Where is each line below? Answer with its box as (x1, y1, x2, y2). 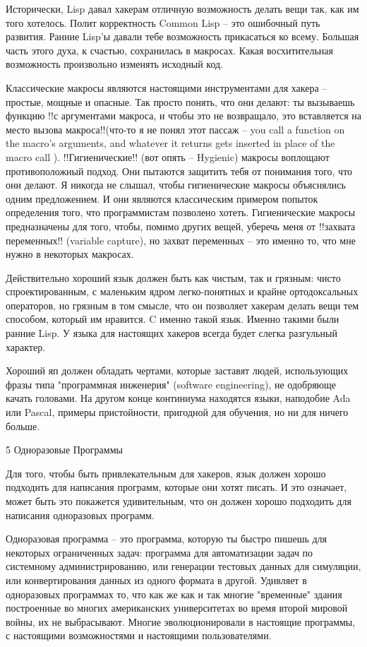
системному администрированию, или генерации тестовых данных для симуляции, (6, 559, 361, 574)
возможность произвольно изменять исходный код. (6, 57, 224, 71)
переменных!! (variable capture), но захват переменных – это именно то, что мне (6, 232, 356, 247)
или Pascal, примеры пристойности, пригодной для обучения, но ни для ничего (6, 405, 349, 420)
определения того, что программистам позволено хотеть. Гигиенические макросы (6, 205, 356, 220)
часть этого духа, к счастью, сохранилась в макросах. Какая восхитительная (6, 42, 333, 57)
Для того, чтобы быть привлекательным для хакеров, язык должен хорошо (6, 465, 326, 480)
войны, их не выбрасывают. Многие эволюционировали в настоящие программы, (6, 614, 356, 629)
